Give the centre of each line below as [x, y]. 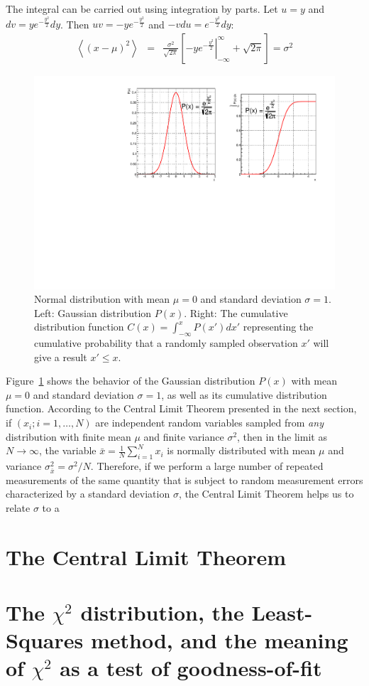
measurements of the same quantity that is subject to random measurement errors [184, 479]
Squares [45, 640]
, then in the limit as [282, 436]
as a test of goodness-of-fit [191, 668]
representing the [278, 327]
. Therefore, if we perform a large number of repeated [207, 466]
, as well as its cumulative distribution [244, 394]
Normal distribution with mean [102, 299]
